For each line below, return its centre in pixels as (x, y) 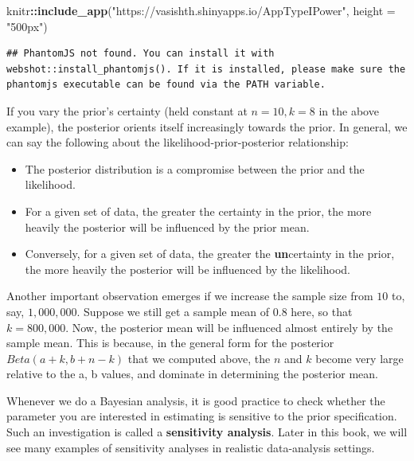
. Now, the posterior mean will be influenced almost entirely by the (229, 327)
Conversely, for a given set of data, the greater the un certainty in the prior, (210, 254)
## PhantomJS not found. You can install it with (141, 54)
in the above (349, 110)
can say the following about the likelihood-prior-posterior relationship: (178, 142)
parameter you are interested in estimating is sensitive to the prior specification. (202, 416)
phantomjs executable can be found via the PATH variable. (166, 85)
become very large (359, 358)
